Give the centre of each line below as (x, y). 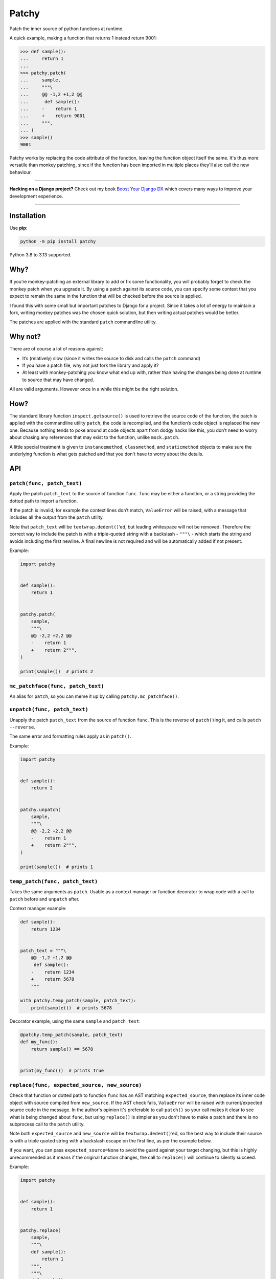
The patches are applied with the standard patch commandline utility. (83, 322)
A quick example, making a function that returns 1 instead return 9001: (83, 38)
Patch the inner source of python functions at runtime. (66, 29)
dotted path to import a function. (44, 501)
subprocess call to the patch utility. (47, 1124)
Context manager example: (38, 909)
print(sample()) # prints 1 (57, 867)
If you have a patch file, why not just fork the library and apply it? (90, 365)
